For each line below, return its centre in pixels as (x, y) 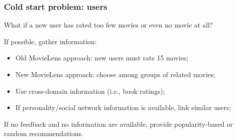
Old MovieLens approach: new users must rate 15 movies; (102, 58)
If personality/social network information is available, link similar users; (123, 107)
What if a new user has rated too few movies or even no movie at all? (108, 25)
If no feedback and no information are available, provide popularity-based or (118, 124)
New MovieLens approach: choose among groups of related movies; (115, 74)
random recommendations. (44, 133)
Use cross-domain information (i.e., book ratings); (90, 91)
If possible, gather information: (50, 41)
